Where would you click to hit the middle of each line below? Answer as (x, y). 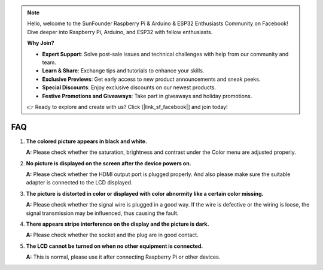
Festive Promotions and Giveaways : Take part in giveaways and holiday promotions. (147, 96)
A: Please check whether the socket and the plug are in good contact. (112, 235)
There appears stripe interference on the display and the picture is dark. (118, 224)
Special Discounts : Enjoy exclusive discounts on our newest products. (129, 87)
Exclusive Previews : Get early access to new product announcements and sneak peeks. (151, 79)
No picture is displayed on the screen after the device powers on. (109, 163)
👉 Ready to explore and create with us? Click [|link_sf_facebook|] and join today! (127, 107)
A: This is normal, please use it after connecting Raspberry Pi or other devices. (123, 257)
